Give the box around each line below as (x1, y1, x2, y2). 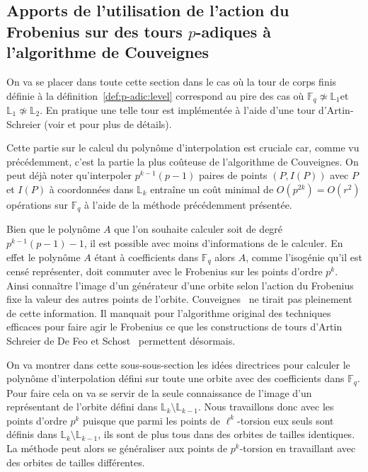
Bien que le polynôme (6, 221, 100, 236)
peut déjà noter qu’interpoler (6, 168, 132, 183)
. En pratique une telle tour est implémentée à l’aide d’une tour (40, 103, 316, 117)
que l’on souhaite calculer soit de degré (114, 221, 283, 236)
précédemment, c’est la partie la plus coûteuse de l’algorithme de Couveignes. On (6, 154, 359, 168)
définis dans (6, 427, 57, 442)
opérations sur (6, 197, 68, 212)
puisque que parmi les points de (83, 413, 220, 427)
